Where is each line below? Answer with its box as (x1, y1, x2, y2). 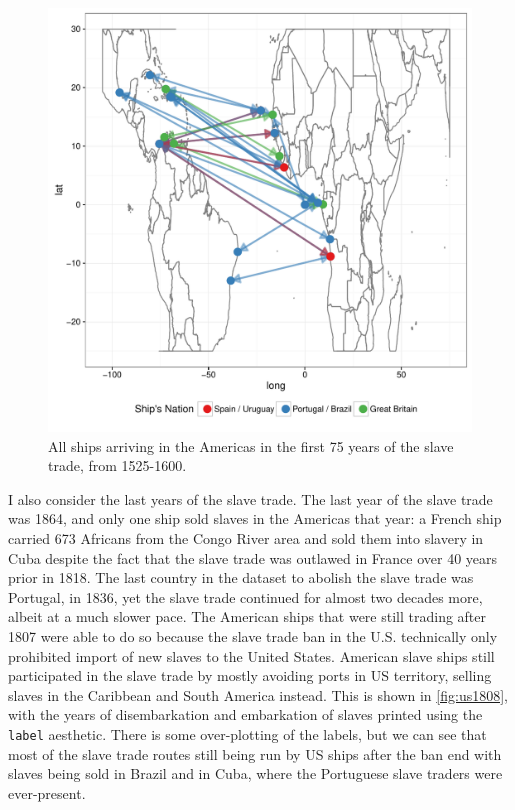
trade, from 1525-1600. (48, 455, 187, 476)
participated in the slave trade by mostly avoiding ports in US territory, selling (8, 665, 492, 686)
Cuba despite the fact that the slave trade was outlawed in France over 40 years (8, 547, 498, 568)
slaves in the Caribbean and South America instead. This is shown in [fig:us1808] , (8, 684, 508, 705)
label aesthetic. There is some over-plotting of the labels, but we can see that (8, 723, 487, 744)
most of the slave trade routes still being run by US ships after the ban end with (8, 743, 502, 764)
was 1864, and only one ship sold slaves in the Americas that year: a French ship (8, 508, 502, 529)
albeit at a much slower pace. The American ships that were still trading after (8, 606, 487, 627)
